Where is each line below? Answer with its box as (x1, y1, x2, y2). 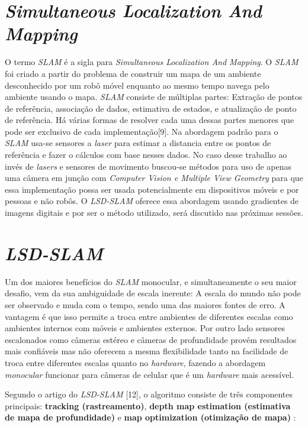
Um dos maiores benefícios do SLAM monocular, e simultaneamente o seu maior (5, 275, 297, 287)
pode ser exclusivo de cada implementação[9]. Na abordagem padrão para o (5, 125, 278, 137)
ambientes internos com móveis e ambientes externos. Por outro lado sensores (5, 322, 285, 334)
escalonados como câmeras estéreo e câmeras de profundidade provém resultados (5, 333, 297, 345)
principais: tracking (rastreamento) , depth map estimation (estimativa (5, 399, 291, 412)
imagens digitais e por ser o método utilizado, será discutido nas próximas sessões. (5, 206, 303, 219)
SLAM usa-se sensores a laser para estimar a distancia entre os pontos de (5, 137, 271, 149)
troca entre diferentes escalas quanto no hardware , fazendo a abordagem (5, 356, 266, 368)
